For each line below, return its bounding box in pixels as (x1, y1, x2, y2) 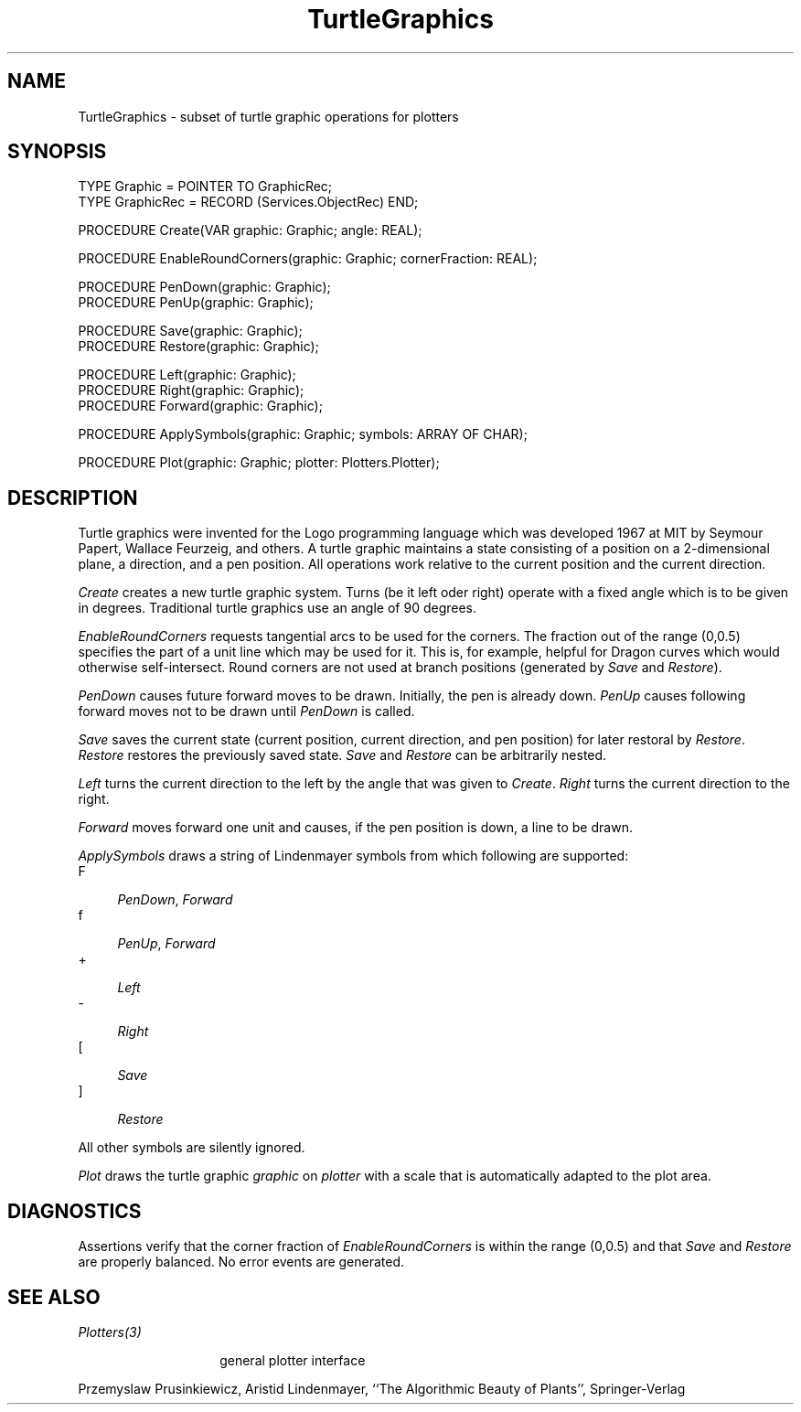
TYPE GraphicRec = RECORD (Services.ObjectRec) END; (78, 194, 419, 210)
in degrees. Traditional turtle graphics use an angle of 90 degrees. (78, 600, 477, 616)
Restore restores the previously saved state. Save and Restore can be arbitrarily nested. (78, 747, 607, 764)
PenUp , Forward (117, 936, 216, 952)
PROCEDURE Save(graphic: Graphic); (78, 323, 303, 339)
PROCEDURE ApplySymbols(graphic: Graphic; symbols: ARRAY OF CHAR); (78, 426, 528, 443)
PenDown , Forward (117, 892, 233, 908)
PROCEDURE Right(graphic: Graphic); (78, 382, 304, 399)
